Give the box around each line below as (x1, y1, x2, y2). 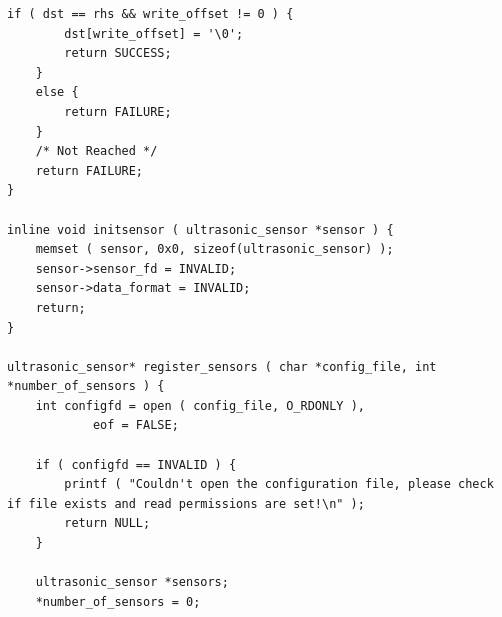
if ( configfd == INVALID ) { (35, 457, 237, 472)
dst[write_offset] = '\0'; (64, 26, 244, 41)
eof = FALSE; (92, 418, 179, 433)
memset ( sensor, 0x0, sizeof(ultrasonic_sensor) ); (35, 242, 394, 257)
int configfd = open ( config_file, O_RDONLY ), (35, 398, 365, 413)
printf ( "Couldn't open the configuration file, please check (64, 477, 494, 492)
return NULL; (64, 516, 151, 531)
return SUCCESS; (64, 46, 172, 61)
